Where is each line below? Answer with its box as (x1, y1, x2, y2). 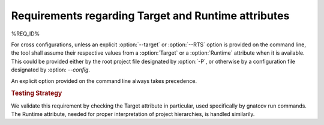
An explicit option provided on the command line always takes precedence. (11, 77, 197, 84)
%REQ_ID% (11, 30, 40, 37)
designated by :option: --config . (11, 66, 90, 73)
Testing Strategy (11, 89, 62, 97)
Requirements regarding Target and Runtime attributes (11, 9, 290, 22)
